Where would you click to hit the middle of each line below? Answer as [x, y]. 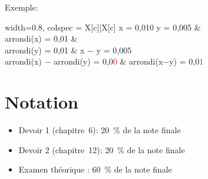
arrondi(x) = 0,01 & [41, 38]
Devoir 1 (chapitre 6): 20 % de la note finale [100, 130]
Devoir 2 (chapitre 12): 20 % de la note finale [102, 149]
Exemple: [22, 7]
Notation [42, 102]
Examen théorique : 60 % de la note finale [95, 169]
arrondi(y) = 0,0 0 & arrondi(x [108, 61]
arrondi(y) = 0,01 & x [45, 50]
